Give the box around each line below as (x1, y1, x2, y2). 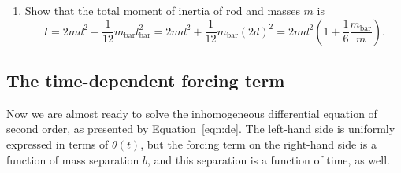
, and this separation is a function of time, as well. (147, 151, 390, 167)
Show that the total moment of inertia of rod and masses (24, 2, 300, 18)
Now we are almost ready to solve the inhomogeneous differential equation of (6, 105, 377, 121)
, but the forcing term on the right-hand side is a (140, 135, 377, 152)
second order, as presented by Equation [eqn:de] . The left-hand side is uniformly (6, 120, 395, 137)
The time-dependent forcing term (6, 68, 285, 92)
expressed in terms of (6, 135, 109, 152)
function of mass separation (6, 151, 139, 167)
